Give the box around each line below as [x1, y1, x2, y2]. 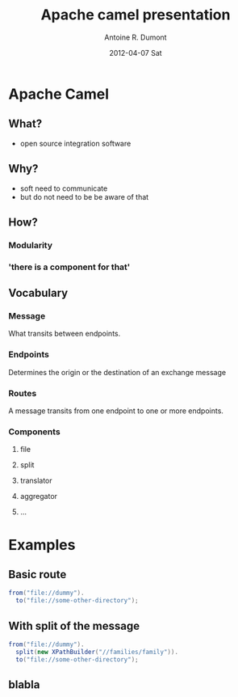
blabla [8, 678, 40, 691]
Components [8, 426, 61, 437]
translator [19, 475, 52, 486]
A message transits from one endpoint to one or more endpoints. [8, 406, 224, 416]
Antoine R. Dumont [104, 32, 167, 42]
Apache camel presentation [40, 6, 231, 24]
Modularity [8, 239, 53, 251]
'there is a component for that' [8, 261, 131, 272]
